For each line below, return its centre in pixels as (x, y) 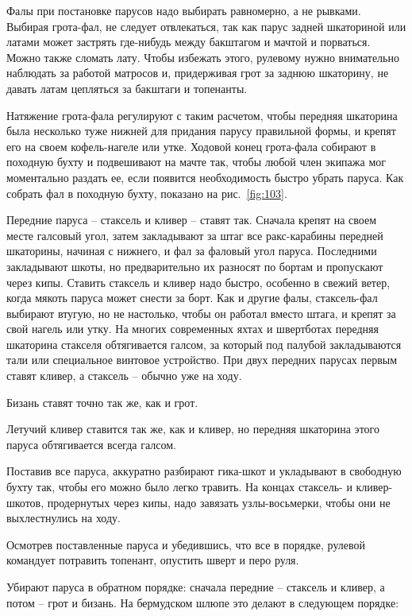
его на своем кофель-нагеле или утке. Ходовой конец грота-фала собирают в (191, 146)
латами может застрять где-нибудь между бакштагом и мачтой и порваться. (189, 42)
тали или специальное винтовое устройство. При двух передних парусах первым (202, 360)
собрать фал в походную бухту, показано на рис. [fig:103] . (147, 193)
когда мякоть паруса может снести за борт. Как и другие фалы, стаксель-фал (192, 298)
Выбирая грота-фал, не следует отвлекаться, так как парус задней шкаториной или (206, 26)
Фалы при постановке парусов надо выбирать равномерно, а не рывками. (184, 10)
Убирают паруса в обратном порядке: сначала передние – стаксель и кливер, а (196, 587)
